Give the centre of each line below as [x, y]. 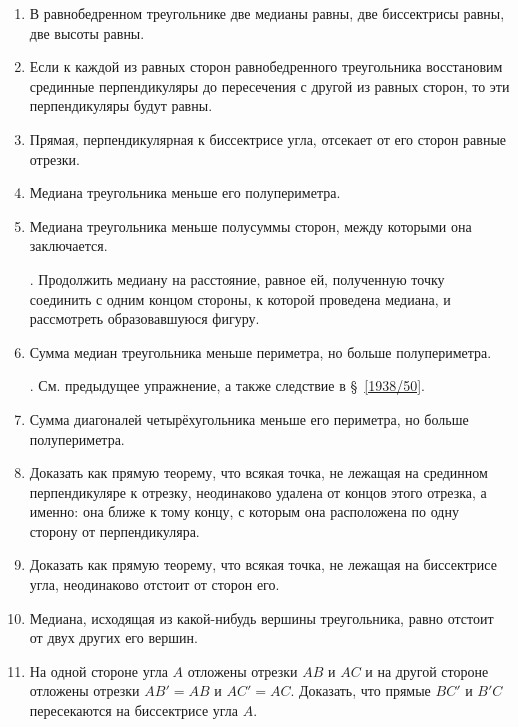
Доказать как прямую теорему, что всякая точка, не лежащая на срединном [258, 472]
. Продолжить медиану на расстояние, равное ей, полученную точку [237, 278]
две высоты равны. [87, 32]
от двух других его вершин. [113, 637]
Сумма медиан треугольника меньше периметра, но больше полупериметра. [260, 351]
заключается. [68, 245]
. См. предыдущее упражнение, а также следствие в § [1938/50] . [227, 385]
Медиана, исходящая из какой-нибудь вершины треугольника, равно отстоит [261, 617]
